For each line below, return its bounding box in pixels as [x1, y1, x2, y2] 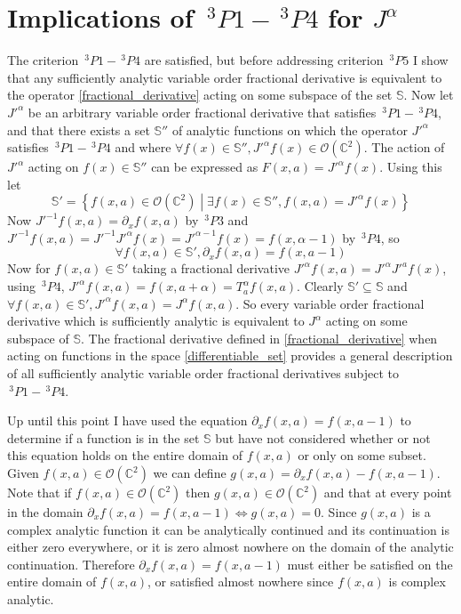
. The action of [363, 138, 445, 157]
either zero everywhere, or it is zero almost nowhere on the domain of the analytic [7, 537, 454, 556]
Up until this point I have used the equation [7, 411, 248, 430]
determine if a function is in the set [7, 428, 200, 447]
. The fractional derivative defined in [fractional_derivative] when [81, 328, 438, 347]
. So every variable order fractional [235, 294, 425, 312]
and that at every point [323, 483, 452, 501]
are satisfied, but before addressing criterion [144, 51, 384, 69]
